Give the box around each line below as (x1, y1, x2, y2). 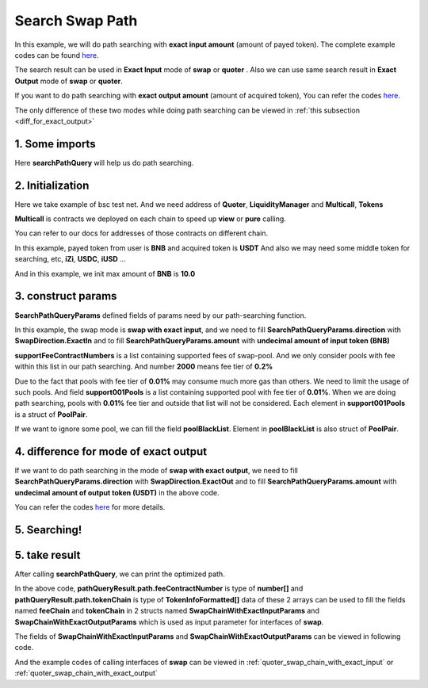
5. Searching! (14, 523, 82, 537)
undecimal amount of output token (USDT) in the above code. (14, 487, 220, 497)
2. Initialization (14, 178, 90, 192)
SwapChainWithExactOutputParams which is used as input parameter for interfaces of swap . (14, 617, 324, 626)
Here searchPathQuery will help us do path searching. (14, 158, 194, 167)
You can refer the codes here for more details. (14, 503, 166, 512)
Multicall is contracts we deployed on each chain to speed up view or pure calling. (14, 214, 287, 224)
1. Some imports (14, 137, 96, 151)
